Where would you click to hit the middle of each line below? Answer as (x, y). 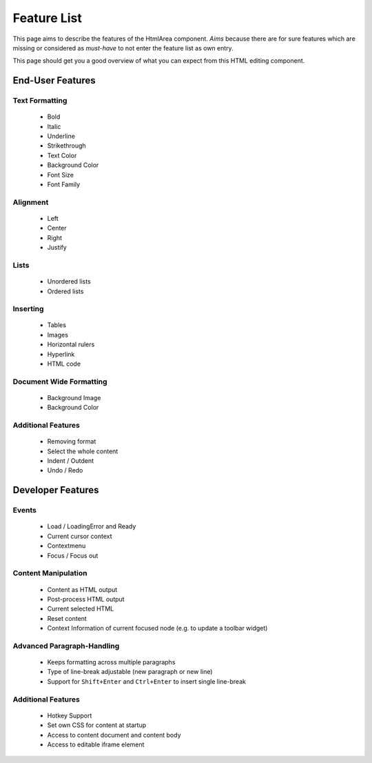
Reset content (67, 618)
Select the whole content (83, 451)
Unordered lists (69, 281)
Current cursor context (80, 536)
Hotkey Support (70, 715)
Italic (54, 126)
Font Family (64, 185)
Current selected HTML (81, 609)
